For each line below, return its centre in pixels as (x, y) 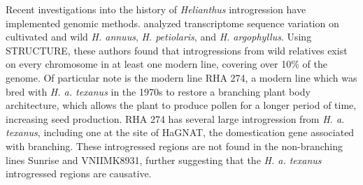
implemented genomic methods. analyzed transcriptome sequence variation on (172, 23)
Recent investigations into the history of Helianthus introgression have (156, 9)
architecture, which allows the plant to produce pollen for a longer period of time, (181, 105)
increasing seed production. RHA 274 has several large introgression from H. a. (175, 118)
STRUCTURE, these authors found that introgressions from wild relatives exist (177, 50)
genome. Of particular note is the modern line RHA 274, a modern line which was (181, 77)
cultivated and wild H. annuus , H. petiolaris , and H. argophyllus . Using (159, 37)
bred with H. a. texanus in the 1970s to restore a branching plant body (158, 91)
